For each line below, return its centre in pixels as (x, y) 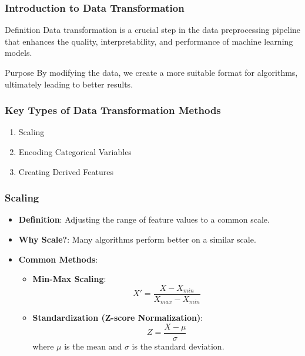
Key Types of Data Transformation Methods (113, 110)
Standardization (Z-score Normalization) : (118, 318)
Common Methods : (58, 259)
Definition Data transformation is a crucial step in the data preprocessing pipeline (153, 30)
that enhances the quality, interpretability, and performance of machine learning (149, 41)
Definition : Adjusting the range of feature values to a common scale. (144, 219)
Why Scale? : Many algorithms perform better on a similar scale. (137, 239)
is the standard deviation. (178, 346)
